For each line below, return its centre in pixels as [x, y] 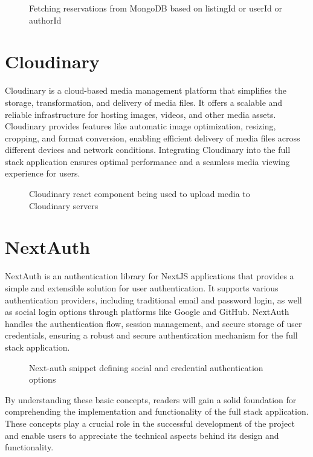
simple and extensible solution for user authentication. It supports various [142, 287]
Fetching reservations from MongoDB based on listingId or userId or [156, 8]
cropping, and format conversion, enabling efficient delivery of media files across [153, 138]
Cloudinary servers [64, 205]
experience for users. [43, 173]
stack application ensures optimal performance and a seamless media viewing [147, 161]
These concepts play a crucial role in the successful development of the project [150, 423]
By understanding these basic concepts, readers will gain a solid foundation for [151, 399]
